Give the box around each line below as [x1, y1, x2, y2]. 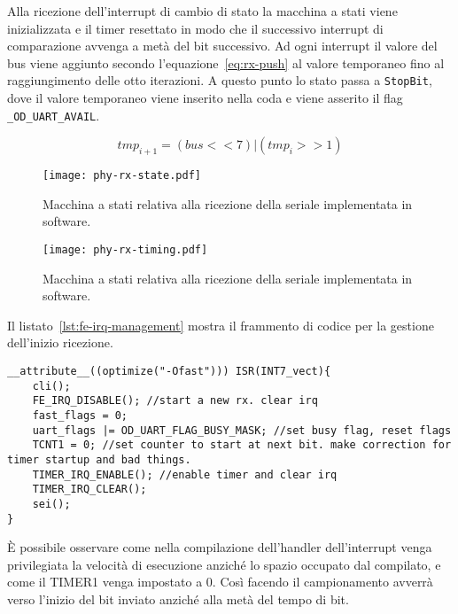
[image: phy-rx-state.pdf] [43, 169, 201, 183]
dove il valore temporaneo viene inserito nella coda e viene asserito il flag [7, 89, 403, 107]
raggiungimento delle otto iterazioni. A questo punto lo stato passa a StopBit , [7, 71, 432, 89]
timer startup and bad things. [7, 453, 191, 466]
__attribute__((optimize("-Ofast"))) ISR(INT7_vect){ [7, 364, 331, 377]
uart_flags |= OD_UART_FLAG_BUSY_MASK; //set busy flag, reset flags [32, 424, 452, 437]
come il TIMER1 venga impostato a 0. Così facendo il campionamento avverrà [7, 572, 433, 591]
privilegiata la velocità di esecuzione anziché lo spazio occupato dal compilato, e [7, 555, 441, 573]
